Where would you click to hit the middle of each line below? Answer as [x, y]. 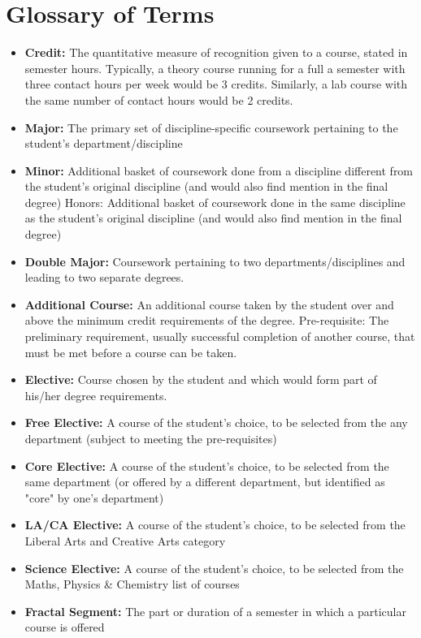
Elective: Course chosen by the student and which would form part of [201, 379]
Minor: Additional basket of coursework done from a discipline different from [219, 170]
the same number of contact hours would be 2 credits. [159, 99]
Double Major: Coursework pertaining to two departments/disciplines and [215, 261]
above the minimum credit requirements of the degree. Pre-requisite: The [207, 320]
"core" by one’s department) [94, 497]
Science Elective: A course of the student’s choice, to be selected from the [214, 568]
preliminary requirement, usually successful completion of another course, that [220, 336]
